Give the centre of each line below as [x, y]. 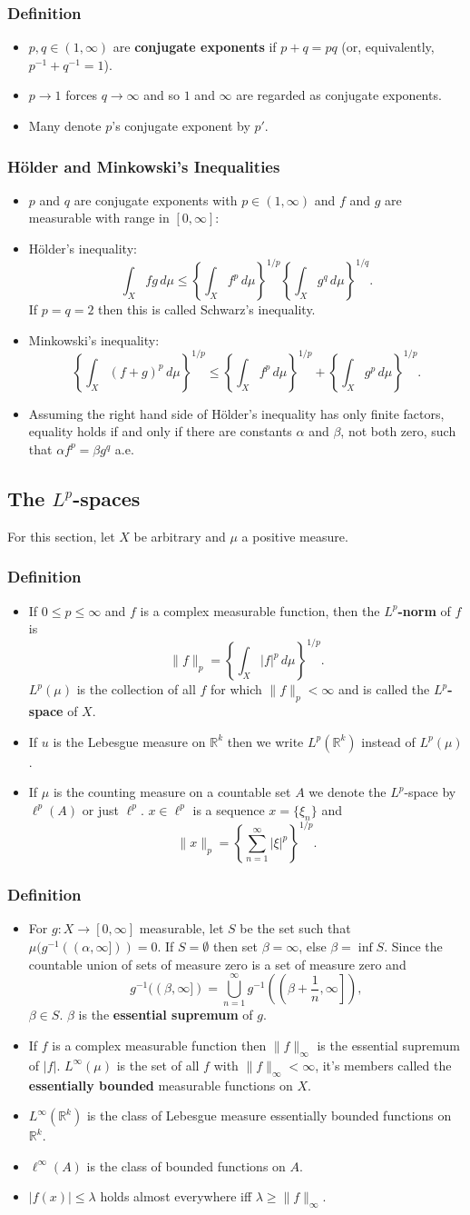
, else [313, 946]
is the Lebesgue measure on [129, 741]
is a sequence [229, 809]
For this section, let [61, 536]
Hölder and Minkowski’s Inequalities [144, 166]
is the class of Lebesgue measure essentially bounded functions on [269, 1115]
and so [162, 95]
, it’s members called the [383, 1065]
